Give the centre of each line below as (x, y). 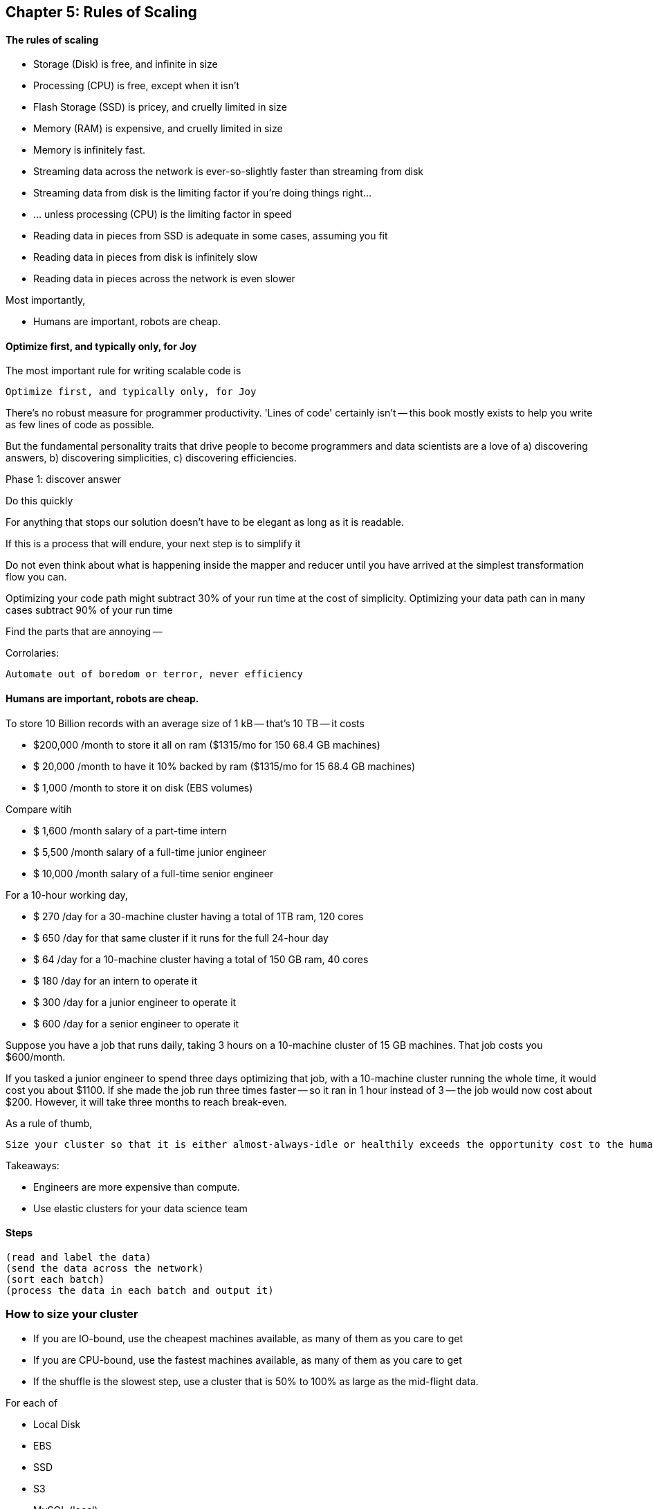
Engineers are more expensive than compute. (137, 1187)
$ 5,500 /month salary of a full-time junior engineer (150, 852)
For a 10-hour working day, (67, 895)
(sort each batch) (55, 1279)
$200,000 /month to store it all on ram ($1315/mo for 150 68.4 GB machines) (207, 744)
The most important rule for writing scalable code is (123, 371)
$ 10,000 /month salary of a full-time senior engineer (154, 873)
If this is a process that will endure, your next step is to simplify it (153, 544)
